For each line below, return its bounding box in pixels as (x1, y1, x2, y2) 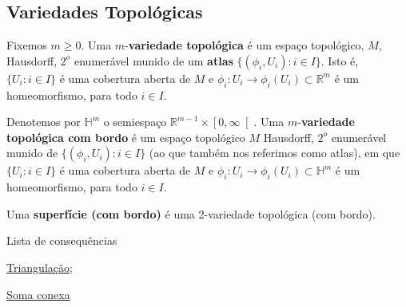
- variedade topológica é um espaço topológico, (125, 37, 364, 53)
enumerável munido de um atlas (74, 52, 233, 69)
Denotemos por (6, 113, 81, 130)
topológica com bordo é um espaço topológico (6, 128, 245, 145)
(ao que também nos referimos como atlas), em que (149, 144, 400, 161)
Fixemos (6, 37, 47, 53)
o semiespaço (103, 113, 167, 130)
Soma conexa (6, 285, 70, 302)
